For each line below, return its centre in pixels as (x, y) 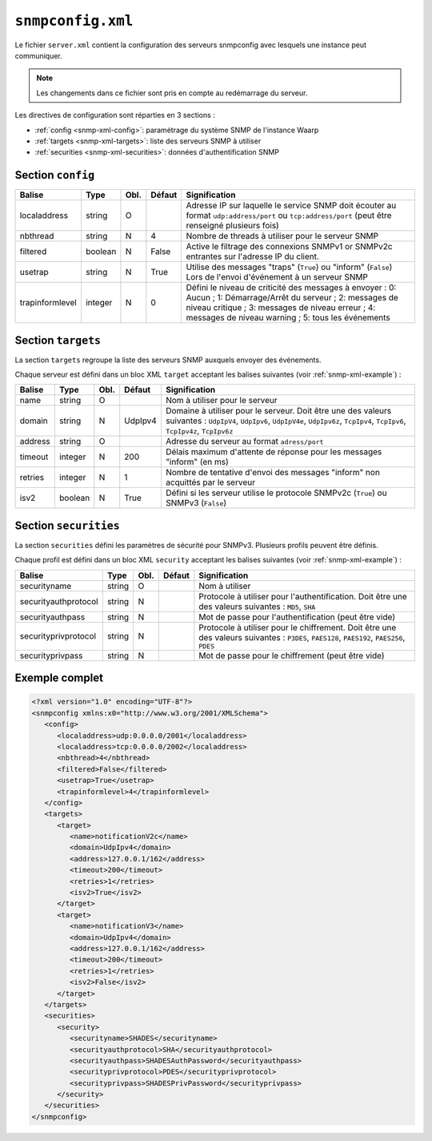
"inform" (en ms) (197, 462)
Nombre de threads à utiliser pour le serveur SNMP (282, 236)
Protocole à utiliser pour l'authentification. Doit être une (303, 596)
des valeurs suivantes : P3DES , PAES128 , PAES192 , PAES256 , (302, 637)
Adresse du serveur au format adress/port (244, 441)
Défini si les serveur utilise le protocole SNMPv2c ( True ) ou (276, 493)
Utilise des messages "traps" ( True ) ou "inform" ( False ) (289, 267)
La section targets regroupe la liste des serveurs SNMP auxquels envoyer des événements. (168, 360)
